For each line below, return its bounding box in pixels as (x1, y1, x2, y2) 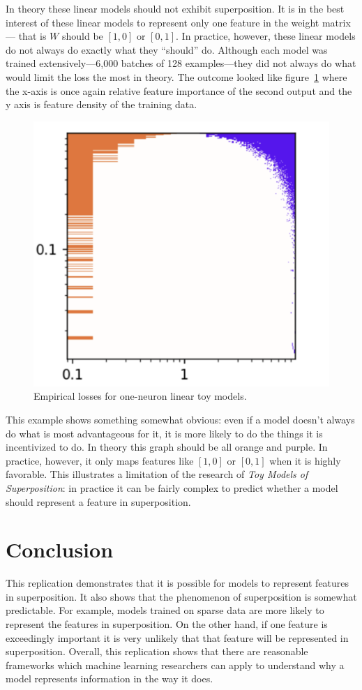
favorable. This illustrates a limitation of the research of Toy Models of (6, 467, 308, 481)
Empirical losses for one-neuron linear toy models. (33, 389, 247, 403)
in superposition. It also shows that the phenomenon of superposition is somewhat (6, 589, 357, 603)
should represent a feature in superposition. (6, 494, 191, 509)
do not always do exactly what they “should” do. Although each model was (6, 42, 328, 57)
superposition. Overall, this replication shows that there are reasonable (6, 644, 308, 659)
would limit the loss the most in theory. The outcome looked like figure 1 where (6, 69, 347, 84)
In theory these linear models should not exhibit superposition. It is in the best (6, 1, 345, 15)
